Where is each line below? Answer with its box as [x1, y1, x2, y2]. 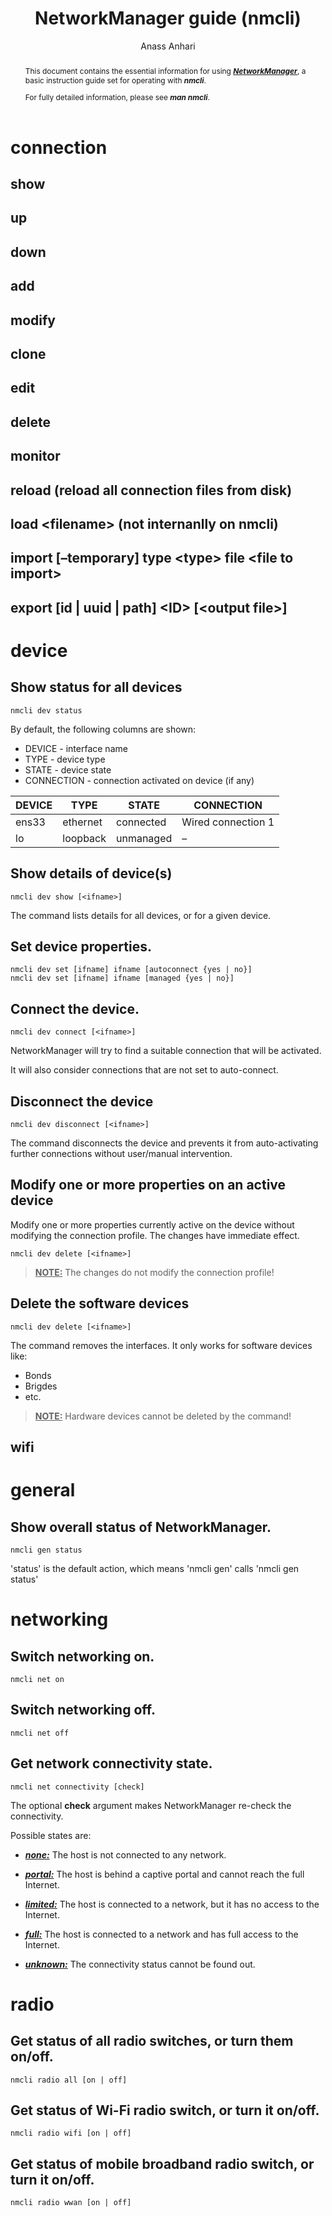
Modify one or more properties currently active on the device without [10, 1218, 295, 1231]
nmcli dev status [10, 705, 83, 716]
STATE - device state [24, 763, 112, 776]
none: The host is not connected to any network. [24, 1848, 227, 1861]
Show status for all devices [10, 679, 183, 696]
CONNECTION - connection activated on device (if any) [24, 774, 255, 786]
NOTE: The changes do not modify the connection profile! [34, 1266, 275, 1278]
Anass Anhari [140, 40, 196, 52]
